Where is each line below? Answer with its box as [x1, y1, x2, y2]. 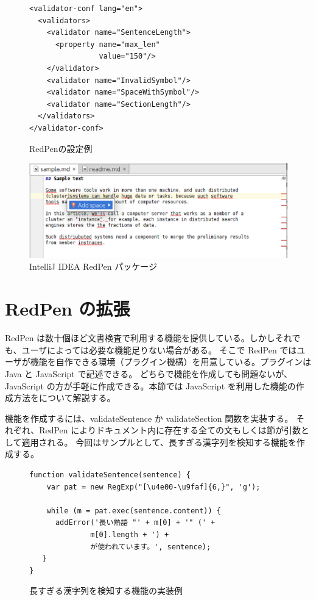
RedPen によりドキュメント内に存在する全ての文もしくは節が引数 [39, 424, 301, 436]
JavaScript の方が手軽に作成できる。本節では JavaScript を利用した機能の [5, 379, 296, 392]
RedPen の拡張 [5, 296, 130, 321]
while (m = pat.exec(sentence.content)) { [46, 506, 221, 515]
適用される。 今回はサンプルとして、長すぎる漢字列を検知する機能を [21, 435, 297, 448]
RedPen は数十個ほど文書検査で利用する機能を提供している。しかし [5, 331, 275, 344]
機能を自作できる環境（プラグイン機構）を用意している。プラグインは [30, 355, 312, 368]
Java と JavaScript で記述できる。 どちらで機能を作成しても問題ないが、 [5, 367, 292, 380]
